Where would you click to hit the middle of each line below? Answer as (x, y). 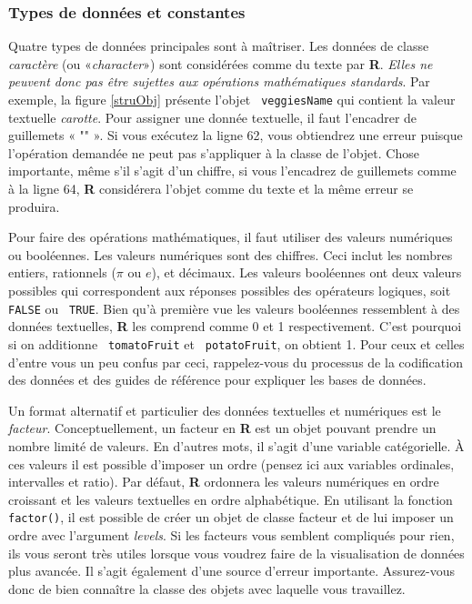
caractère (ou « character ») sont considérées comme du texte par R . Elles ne (221, 63)
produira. (34, 206)
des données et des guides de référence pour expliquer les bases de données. (217, 380)
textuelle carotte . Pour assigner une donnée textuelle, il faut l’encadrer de (213, 117)
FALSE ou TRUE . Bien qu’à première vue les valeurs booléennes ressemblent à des (234, 308)
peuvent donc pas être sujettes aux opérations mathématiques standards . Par (219, 81)
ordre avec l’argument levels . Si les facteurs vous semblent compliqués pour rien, (231, 535)
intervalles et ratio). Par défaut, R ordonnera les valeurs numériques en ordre (224, 482)
